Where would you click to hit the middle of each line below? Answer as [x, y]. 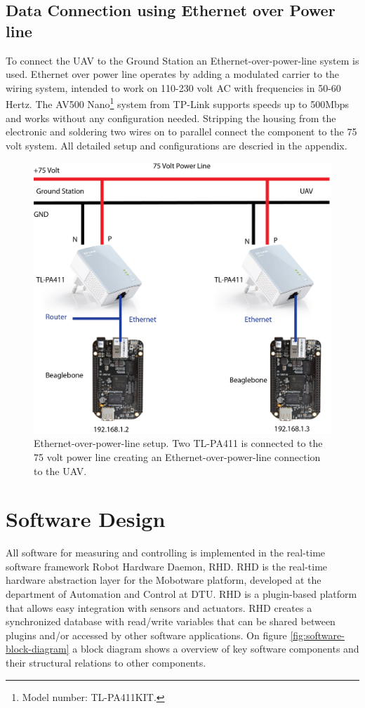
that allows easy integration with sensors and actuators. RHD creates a [159, 607]
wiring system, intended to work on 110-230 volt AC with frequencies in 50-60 [173, 87]
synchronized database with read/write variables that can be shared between [171, 621]
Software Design [86, 519]
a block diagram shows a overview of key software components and [216, 649]
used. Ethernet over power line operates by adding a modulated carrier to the [173, 74]
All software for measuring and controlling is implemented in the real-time [166, 553]
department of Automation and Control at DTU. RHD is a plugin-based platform [181, 594]
